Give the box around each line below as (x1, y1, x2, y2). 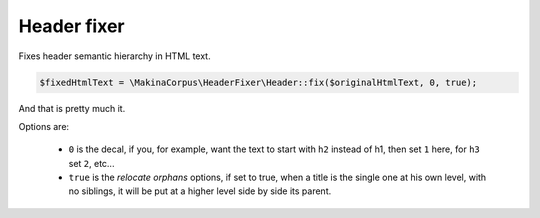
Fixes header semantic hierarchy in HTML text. (18, 50, 211, 62)
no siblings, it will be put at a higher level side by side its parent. (68, 185, 332, 197)
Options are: (18, 120, 70, 132)
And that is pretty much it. (18, 102, 126, 114)
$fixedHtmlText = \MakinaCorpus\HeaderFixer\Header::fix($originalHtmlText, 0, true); (39, 76, 478, 88)
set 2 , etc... (68, 157, 115, 169)
